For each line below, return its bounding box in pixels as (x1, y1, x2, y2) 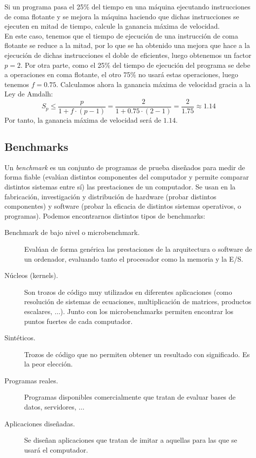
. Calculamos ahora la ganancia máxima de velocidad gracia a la (56, 79, 251, 89)
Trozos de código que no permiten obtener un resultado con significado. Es (24, 349, 250, 359)
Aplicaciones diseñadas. (4, 418, 75, 428)
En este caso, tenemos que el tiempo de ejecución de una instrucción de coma (4, 30, 238, 41)
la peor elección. (24, 359, 73, 369)
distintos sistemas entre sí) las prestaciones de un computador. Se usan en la (4, 181, 236, 191)
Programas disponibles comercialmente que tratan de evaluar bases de (24, 392, 236, 402)
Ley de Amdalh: (4, 89, 53, 99)
